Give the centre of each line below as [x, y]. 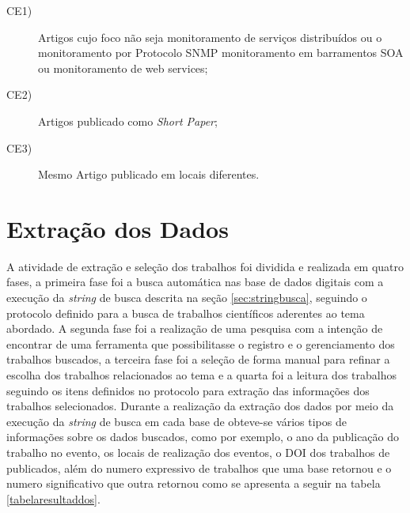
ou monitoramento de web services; [123, 68]
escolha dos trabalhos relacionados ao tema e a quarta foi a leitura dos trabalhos [201, 375]
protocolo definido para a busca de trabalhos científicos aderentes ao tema [186, 313]
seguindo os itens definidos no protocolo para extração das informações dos [188, 390]
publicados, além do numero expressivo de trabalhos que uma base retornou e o [199, 468]
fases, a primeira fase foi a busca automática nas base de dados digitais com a [195, 282]
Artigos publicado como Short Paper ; [128, 121]
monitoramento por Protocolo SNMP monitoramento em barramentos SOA [221, 53]
